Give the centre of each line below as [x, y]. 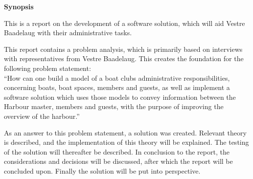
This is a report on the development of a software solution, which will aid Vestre [125, 23]
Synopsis [19, 6]
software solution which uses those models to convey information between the [120, 97]
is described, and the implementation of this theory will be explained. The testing [126, 142]
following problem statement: [47, 68]
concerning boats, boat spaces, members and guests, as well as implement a [117, 87]
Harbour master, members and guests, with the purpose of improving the [114, 106]
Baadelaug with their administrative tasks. [68, 33]
